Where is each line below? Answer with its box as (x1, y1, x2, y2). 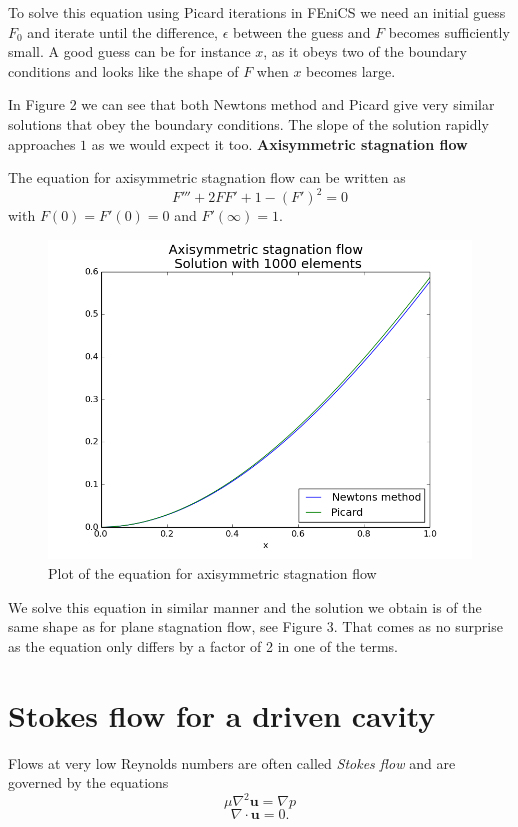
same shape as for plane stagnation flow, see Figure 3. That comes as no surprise (8, 616, 503, 637)
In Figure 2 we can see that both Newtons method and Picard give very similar (8, 94, 495, 115)
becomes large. (306, 60, 396, 81)
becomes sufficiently (388, 21, 510, 42)
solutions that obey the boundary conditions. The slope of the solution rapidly (8, 113, 489, 134)
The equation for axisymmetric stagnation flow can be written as (8, 167, 406, 188)
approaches (8, 133, 76, 154)
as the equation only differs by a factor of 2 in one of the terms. (8, 635, 398, 656)
